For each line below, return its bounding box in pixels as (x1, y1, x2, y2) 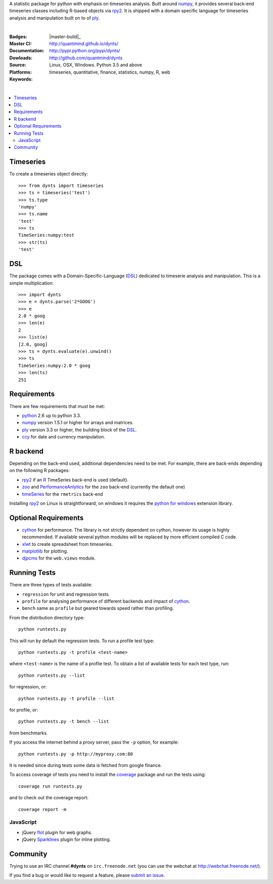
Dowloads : (9, 55, 33, 61)
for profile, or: (9, 707, 38, 713)
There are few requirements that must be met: (9, 403, 106, 409)
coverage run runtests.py (18, 783, 83, 789)
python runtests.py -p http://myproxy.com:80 (18, 751, 133, 757)
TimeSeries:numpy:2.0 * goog (18, 362, 90, 369)
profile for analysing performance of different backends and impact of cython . (22, 598, 191, 604)
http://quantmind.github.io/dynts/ (49, 41, 119, 47)
